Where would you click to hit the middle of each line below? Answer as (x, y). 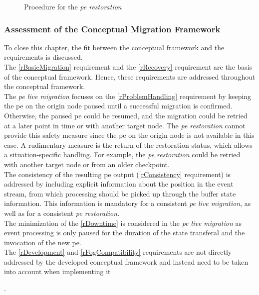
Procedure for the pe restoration (73, 6)
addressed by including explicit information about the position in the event (119, 184)
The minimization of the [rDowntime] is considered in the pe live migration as (123, 223)
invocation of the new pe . (43, 242)
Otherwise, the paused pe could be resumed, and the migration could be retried (126, 115)
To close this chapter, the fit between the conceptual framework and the (114, 47)
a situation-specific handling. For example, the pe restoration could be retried (122, 154)
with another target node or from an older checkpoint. (87, 164)
